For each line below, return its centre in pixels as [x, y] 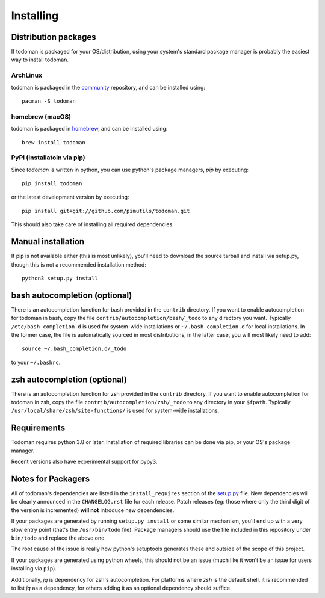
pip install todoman [52, 184]
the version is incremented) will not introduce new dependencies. [93, 510]
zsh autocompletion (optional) [69, 379]
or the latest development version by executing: [70, 197]
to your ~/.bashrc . [36, 362]
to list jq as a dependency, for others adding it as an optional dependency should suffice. [121, 588]
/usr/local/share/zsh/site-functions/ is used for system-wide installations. [115, 411]
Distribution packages [54, 37]
